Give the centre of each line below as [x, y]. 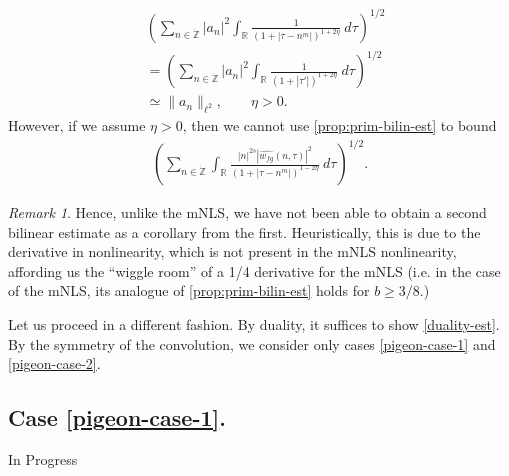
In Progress [43, 458]
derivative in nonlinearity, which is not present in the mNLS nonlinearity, [232, 251]
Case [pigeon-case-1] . [117, 417]
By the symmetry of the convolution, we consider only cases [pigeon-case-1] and [252, 343]
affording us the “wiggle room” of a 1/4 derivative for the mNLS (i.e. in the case [254, 270]
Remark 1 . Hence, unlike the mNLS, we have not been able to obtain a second [247, 212]
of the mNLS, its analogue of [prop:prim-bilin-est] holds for [189, 290]
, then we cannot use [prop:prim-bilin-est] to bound [339, 124]
